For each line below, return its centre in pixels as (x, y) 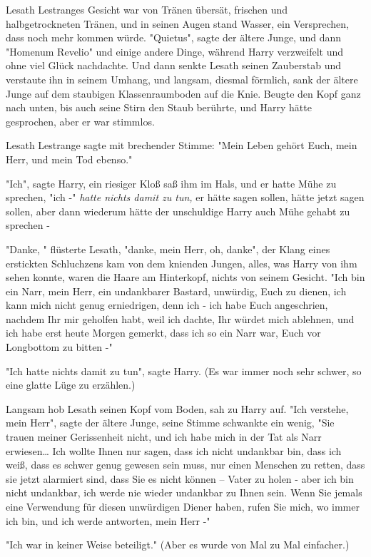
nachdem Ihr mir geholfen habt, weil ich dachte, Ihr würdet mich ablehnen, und (180, 318)
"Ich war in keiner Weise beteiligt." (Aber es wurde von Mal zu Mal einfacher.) (178, 545)
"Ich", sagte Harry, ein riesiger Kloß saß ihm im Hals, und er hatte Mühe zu (171, 183)
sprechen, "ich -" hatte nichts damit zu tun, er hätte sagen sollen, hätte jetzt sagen (185, 197)
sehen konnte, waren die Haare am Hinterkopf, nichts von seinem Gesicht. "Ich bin (185, 277)
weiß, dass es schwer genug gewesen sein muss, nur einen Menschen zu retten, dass (185, 465)
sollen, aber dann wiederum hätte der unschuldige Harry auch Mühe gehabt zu (178, 211)
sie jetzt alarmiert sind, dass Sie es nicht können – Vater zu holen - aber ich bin (180, 478)
